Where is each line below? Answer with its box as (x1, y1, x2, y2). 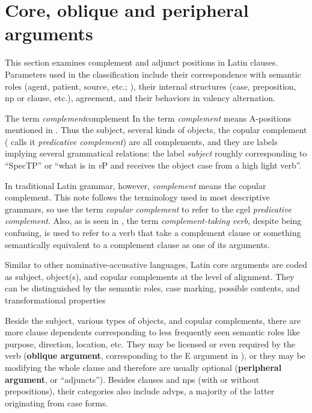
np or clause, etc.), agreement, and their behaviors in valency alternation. (5, 92, 275, 104)
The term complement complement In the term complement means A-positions (5, 111, 292, 124)
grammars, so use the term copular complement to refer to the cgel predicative (5, 202, 292, 215)
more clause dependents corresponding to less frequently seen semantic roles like (5, 326, 300, 338)
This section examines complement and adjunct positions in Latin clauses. (5, 56, 278, 69)
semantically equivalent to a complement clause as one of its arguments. (5, 238, 270, 250)
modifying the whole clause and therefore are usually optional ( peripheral (5, 361, 282, 373)
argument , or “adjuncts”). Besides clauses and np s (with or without (5, 373, 260, 385)
